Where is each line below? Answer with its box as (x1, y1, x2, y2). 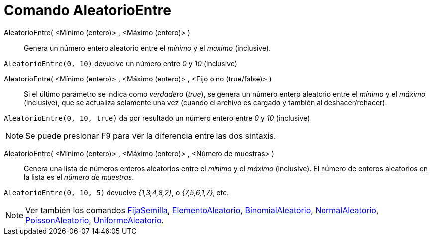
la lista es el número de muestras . (24, 172, 134, 181)
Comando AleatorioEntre (4, 2, 171, 19)
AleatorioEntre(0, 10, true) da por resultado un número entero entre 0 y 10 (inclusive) (4, 113, 310, 122)
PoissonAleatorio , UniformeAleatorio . (25, 215, 164, 225)
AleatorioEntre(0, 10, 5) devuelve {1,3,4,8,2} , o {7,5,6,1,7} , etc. (4, 188, 229, 197)
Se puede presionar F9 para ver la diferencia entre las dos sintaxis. (25, 130, 276, 141)
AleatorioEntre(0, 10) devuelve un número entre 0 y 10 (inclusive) (4, 59, 237, 68)
